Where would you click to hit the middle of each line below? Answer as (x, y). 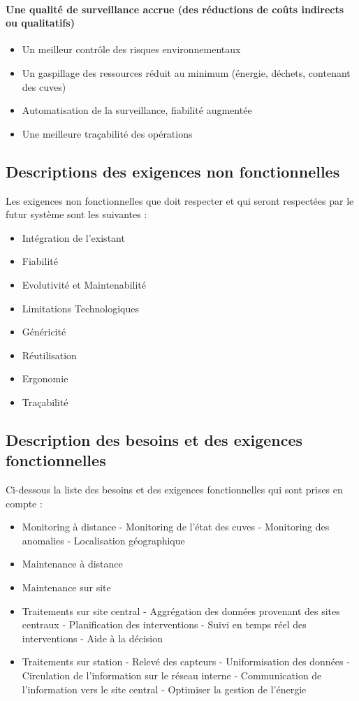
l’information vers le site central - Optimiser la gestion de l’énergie (164, 689)
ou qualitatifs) (40, 23)
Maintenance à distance (72, 564)
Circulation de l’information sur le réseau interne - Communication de (172, 675)
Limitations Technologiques (80, 308)
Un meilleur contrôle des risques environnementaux (131, 49)
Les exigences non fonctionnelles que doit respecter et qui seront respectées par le (180, 200)
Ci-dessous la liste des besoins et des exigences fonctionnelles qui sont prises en (174, 490)
